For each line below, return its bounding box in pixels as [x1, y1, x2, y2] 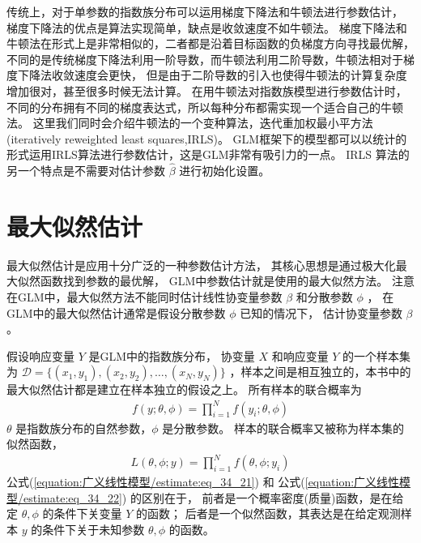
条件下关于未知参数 [42, 521, 145, 538]
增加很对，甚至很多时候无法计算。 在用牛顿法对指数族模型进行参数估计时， [6, 82, 407, 99]
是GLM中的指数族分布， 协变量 [88, 347, 255, 364]
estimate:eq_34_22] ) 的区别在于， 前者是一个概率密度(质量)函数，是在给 [23, 489, 404, 506]
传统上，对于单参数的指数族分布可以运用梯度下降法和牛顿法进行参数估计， [6, 3, 403, 19]
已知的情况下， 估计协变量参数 [240, 304, 402, 321]
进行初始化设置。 [179, 162, 270, 179]
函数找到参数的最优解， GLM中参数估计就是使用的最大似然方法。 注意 [40, 272, 415, 289]
